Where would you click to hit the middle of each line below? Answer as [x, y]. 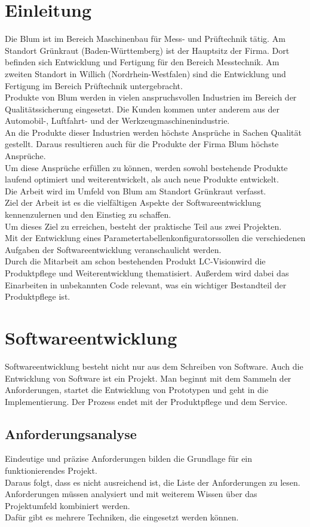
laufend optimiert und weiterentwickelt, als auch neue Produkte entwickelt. [142, 179]
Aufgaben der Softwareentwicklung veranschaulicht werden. [113, 249]
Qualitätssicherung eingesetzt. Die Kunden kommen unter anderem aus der [142, 109]
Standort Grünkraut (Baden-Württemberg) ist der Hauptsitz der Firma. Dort [147, 50]
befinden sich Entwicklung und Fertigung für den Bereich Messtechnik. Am [142, 62]
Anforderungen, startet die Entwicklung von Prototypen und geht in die [136, 390]
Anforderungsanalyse [71, 433]
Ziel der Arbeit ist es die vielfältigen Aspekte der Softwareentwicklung [133, 202]
